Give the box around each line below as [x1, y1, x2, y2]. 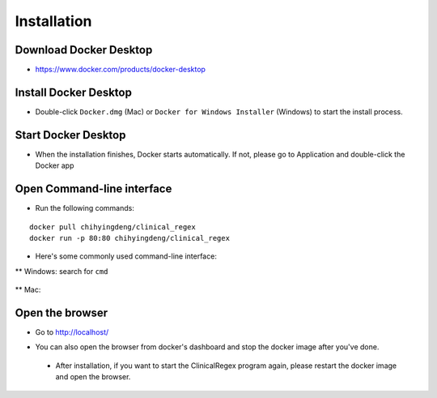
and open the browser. [55, 372, 131, 382]
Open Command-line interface [15, 182, 172, 196]
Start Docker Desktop [15, 128, 126, 142]
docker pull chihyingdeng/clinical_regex [29, 222, 196, 231]
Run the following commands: [35, 203, 135, 213]
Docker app [35, 160, 74, 170]
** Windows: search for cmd [15, 266, 108, 276]
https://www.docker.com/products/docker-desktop [35, 65, 206, 75]
